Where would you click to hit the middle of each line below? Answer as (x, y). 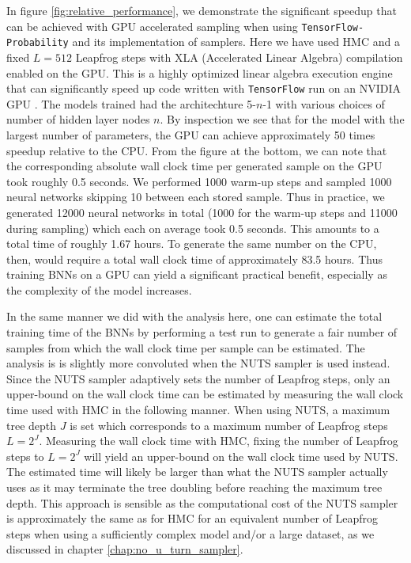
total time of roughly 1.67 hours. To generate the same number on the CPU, (192, 243)
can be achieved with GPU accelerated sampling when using (152, 26)
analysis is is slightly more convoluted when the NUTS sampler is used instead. (198, 363)
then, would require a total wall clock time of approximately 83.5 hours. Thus (194, 259)
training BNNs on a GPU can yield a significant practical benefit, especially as (197, 274)
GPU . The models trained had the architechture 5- (131, 103)
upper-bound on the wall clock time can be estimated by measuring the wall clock (205, 394)
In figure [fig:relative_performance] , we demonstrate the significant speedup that (202, 10)
